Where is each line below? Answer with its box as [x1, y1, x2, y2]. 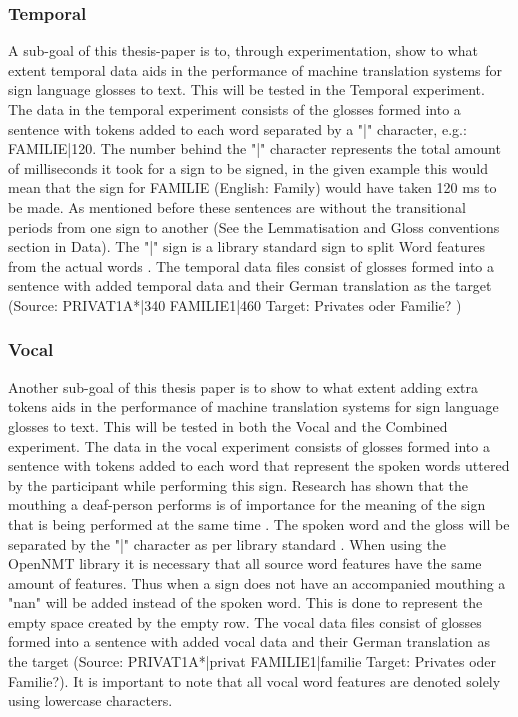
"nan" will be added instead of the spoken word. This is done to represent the [8, 592, 483, 613]
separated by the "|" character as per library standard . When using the [8, 533, 447, 554]
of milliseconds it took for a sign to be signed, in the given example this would [8, 157, 488, 178]
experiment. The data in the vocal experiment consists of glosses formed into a [8, 435, 490, 456]
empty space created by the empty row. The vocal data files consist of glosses [8, 611, 482, 632]
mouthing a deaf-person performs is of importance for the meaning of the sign [8, 494, 486, 515]
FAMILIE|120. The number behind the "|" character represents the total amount [8, 138, 501, 159]
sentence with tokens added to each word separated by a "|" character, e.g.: [8, 118, 467, 139]
